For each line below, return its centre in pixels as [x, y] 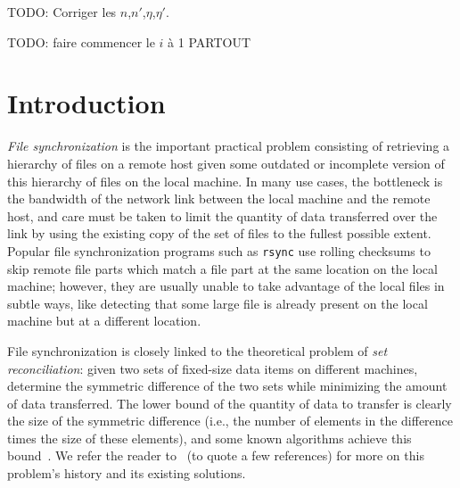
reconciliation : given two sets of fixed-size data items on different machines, [213, 368]
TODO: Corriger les [62, 12]
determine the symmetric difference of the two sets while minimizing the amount [227, 386]
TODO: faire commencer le [81, 41]
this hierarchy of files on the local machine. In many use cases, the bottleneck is [225, 181]
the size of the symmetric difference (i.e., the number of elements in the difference [230, 421]
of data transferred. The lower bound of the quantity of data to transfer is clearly [230, 403]
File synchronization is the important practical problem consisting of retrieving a [229, 146]
